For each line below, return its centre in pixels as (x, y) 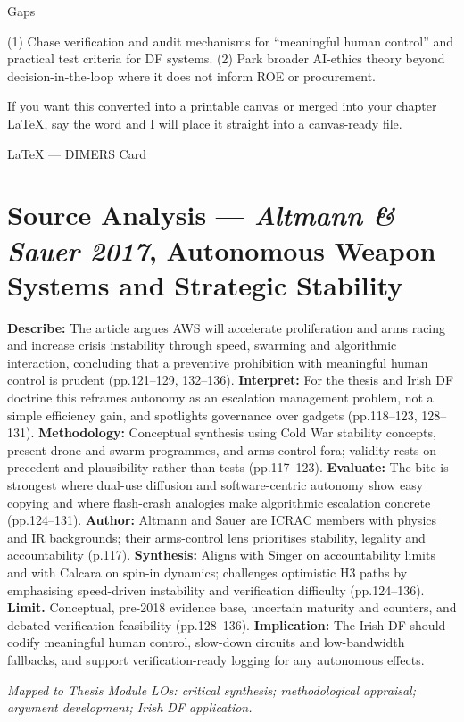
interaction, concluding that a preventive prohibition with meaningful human (218, 362)
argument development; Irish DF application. (130, 707)
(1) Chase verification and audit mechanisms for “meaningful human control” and (231, 41)
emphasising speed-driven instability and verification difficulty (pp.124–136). (216, 589)
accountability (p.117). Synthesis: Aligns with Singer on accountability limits (221, 555)
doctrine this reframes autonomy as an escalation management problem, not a (220, 398)
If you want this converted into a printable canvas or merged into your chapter (222, 106)
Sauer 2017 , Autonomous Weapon (222, 250)
